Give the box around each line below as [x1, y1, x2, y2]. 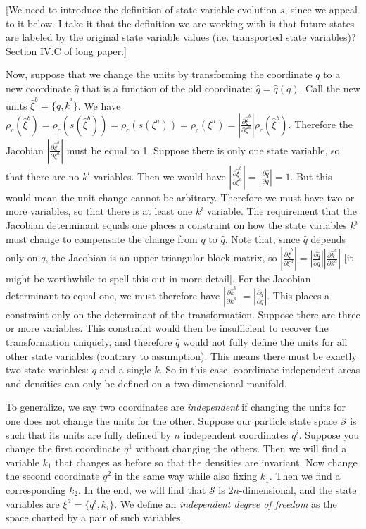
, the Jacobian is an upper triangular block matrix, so [45, 250, 277, 265]
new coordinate [6, 80, 71, 95]
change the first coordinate [6, 441, 121, 456]
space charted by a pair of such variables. [6, 510, 184, 525]
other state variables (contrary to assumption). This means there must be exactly [6, 348, 357, 363]
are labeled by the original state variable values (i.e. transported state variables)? [6, 30, 356, 44]
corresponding [6, 482, 66, 497]
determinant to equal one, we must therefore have [6, 287, 220, 302]
